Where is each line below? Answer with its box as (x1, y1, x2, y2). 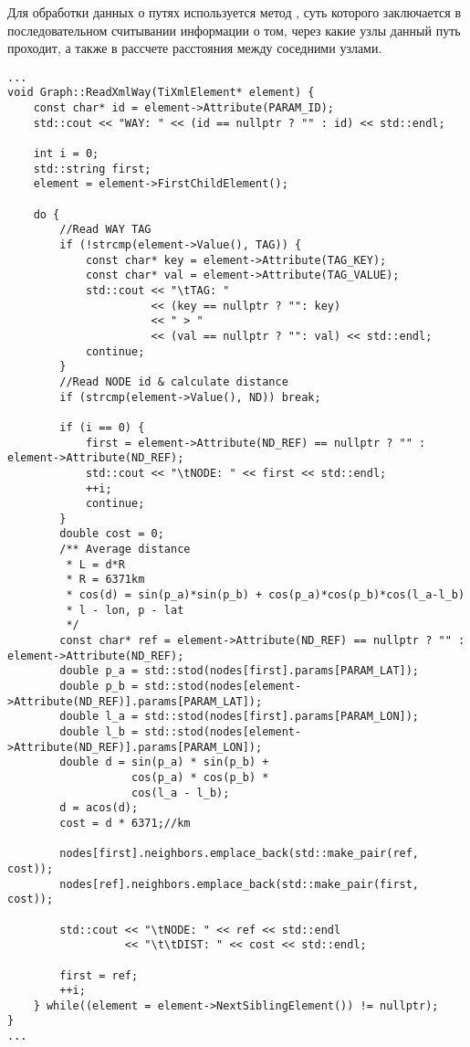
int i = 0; (33, 147, 99, 161)
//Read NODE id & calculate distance (59, 375, 288, 388)
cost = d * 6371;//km (59, 816, 191, 830)
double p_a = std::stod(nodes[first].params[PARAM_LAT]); (59, 664, 420, 678)
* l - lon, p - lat (66, 603, 184, 617)
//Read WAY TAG (59, 223, 151, 237)
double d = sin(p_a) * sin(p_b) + (59, 756, 269, 769)
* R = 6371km (66, 573, 145, 587)
